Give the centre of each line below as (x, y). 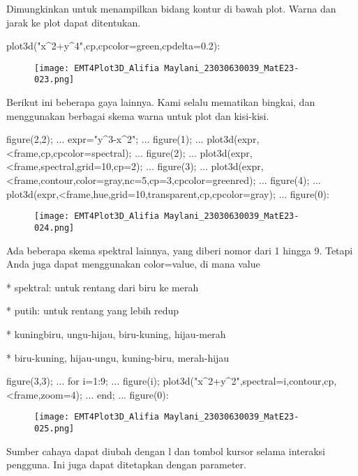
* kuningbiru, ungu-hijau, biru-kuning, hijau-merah (116, 333)
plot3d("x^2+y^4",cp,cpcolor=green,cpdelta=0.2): (113, 46)
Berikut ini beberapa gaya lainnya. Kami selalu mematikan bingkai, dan (161, 102)
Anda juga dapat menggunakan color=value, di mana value (133, 264)
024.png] (54, 228)
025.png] (54, 428)
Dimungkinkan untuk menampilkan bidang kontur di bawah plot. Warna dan (171, 8)
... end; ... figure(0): (127, 394)
